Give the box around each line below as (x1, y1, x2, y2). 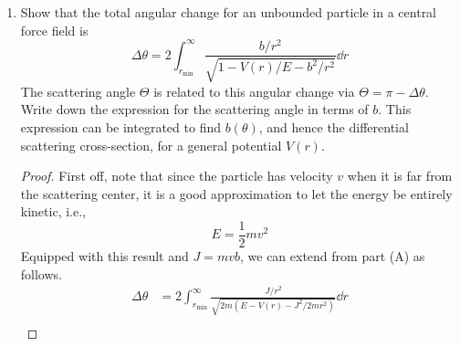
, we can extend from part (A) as (240, 246, 425, 265)
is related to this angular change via (153, 81, 355, 100)
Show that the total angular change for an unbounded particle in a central (20, 3, 437, 21)
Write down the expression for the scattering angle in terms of (20, 100, 369, 119)
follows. (20, 264, 62, 283)
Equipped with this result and (20, 246, 189, 265)
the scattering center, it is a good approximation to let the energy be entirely (20, 183, 453, 203)
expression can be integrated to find (20, 117, 221, 136)
